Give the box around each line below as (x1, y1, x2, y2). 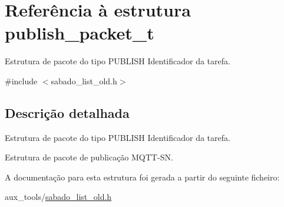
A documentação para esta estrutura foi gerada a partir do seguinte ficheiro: (5, 170, 280, 183)
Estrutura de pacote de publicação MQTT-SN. (5, 151, 173, 163)
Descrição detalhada (5, 103, 130, 121)
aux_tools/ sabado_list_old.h (5, 190, 112, 203)
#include (5, 74, 38, 87)
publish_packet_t (5, 21, 154, 45)
